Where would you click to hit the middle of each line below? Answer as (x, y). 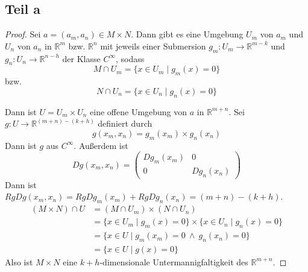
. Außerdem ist (101, 145)
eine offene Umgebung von (139, 111)
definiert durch (125, 123)
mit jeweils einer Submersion (153, 46)
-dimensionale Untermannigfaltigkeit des (174, 261)
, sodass (130, 58)
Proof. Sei (23, 34)
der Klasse (81, 58)
